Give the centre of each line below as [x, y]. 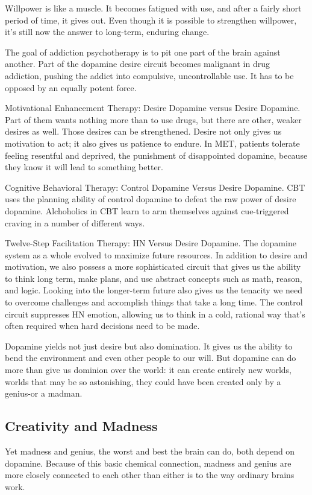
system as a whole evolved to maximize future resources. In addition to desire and [156, 254]
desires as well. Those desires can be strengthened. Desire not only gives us [143, 131]
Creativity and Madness [81, 426]
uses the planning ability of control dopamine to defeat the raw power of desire [151, 199]
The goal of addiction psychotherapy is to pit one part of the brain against [143, 52]
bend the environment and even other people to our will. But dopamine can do [151, 358]
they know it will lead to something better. [84, 167]
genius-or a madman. [44, 393]
